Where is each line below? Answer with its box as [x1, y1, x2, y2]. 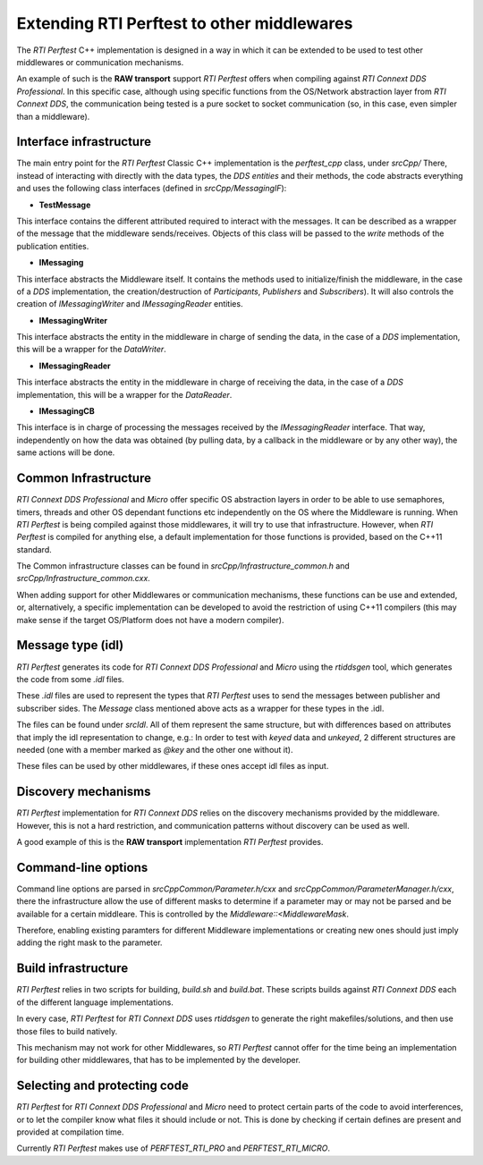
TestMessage [38, 199, 91, 210]
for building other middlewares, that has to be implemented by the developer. [16, 1055, 301, 1066]
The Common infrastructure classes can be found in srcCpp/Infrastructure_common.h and [16, 561, 351, 571]
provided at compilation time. [16, 1127, 124, 1137]
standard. [16, 544, 53, 554]
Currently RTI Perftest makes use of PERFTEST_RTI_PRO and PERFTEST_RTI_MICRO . [16, 1143, 331, 1153]
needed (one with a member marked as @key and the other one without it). [16, 744, 293, 755]
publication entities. [16, 241, 89, 251]
